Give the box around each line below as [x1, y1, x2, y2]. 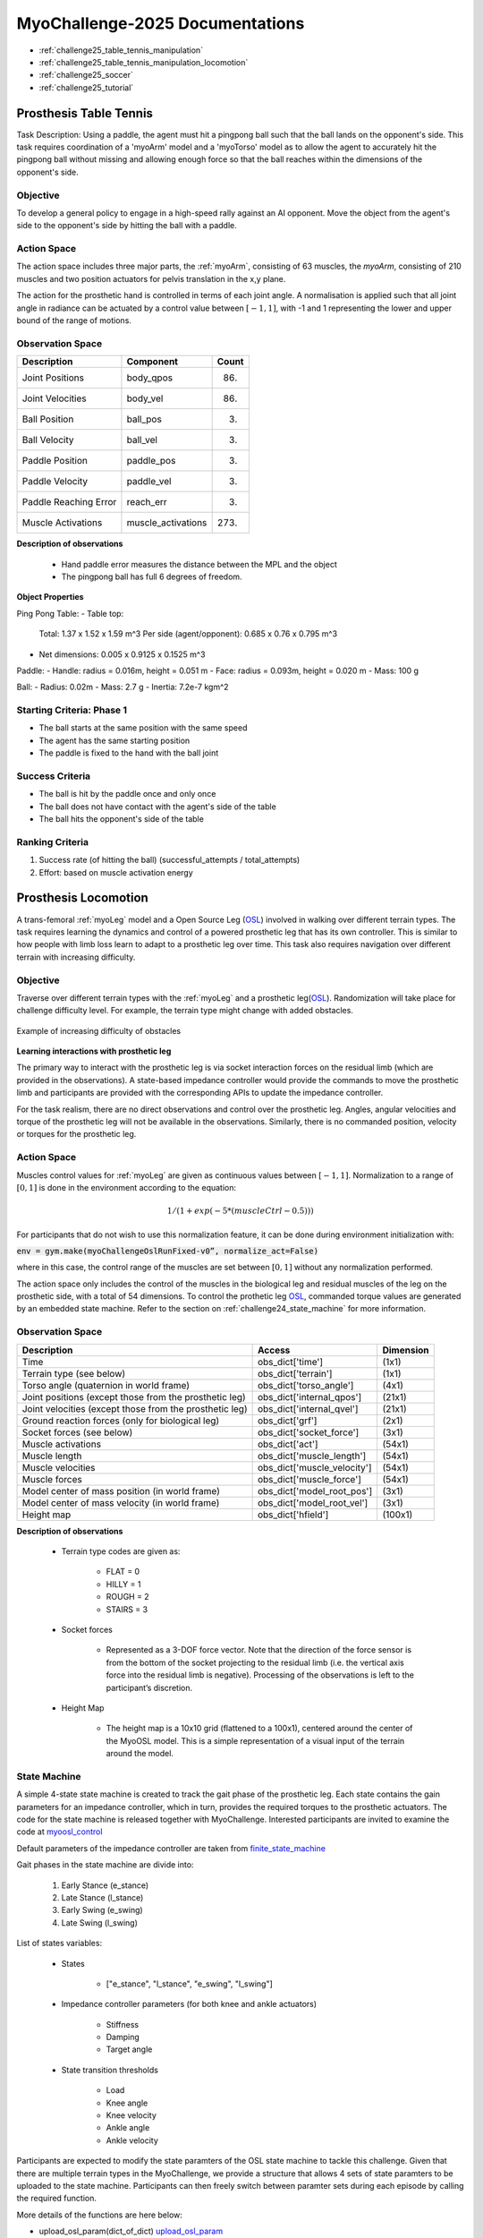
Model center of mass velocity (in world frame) [21, 1496, 220, 1508]
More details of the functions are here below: [16, 2209, 183, 2220]
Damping [106, 2032, 140, 2043]
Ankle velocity [106, 2135, 158, 2146]
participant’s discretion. [106, 1682, 192, 1693]
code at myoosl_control [16, 1826, 103, 1837]
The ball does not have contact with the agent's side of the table [38, 801, 276, 812]
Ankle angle [106, 2123, 150, 2133]
